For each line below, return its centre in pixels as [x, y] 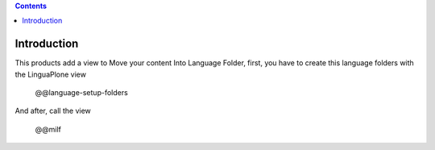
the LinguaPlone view [50, 74]
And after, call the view [53, 111]
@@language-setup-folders [81, 93]
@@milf [48, 129]
